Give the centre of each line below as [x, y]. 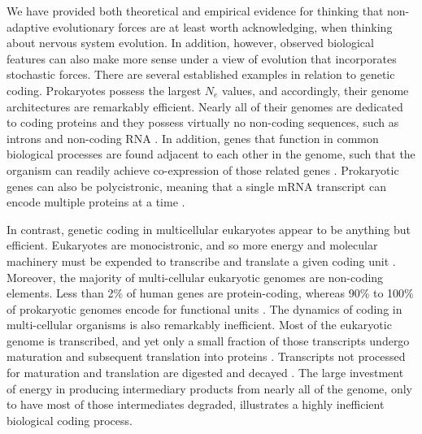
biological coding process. [70, 420]
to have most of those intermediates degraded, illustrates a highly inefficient [196, 404]
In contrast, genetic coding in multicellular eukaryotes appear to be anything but [209, 229]
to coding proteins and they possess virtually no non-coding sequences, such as [203, 122]
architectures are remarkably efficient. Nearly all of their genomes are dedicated [205, 106]
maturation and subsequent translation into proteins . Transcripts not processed [206, 356]
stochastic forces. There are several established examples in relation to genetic [201, 74]
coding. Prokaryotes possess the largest [104, 90]
